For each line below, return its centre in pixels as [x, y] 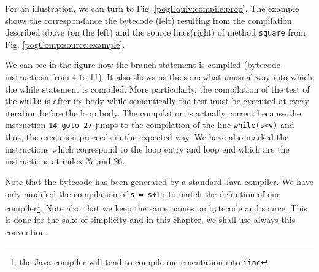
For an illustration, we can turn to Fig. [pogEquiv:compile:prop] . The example [152, 8]
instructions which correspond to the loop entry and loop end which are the [147, 149]
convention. [26, 232]
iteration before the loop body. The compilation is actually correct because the [153, 112]
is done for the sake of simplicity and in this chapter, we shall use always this [150, 220]
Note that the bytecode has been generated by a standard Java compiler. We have [159, 181]
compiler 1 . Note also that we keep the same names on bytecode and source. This [156, 207]
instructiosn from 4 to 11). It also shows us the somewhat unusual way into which [159, 77]
